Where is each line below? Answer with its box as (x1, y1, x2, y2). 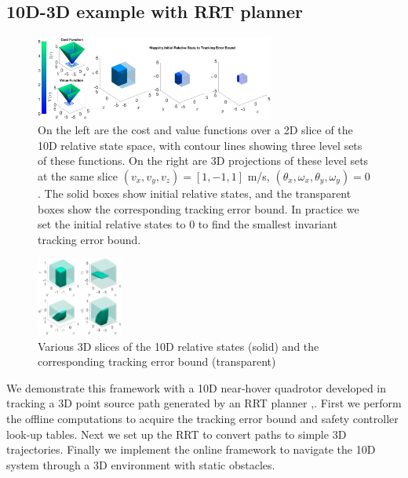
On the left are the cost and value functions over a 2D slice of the (38, 122, 353, 138)
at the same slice (38, 167, 118, 184)
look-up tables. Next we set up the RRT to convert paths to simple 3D (6, 425, 347, 442)
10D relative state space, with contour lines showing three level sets (38, 137, 362, 153)
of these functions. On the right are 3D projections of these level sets (38, 152, 369, 169)
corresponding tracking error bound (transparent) (38, 353, 276, 370)
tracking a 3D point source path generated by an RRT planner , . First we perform (6, 395, 402, 411)
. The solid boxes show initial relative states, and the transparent (38, 184, 352, 201)
